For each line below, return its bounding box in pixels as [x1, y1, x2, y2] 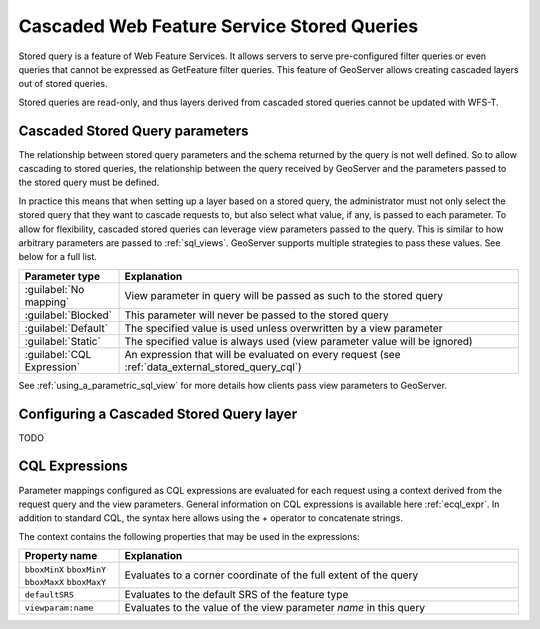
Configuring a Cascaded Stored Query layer [18, 405, 298, 422]
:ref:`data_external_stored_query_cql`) [124, 360, 302, 374]
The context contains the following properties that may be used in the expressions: [18, 530, 360, 542]
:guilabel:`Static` [24, 334, 102, 348]
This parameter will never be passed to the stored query [124, 308, 389, 322]
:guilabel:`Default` [24, 321, 109, 335]
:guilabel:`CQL [24, 347, 92, 361]
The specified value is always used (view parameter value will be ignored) [124, 334, 474, 348]
